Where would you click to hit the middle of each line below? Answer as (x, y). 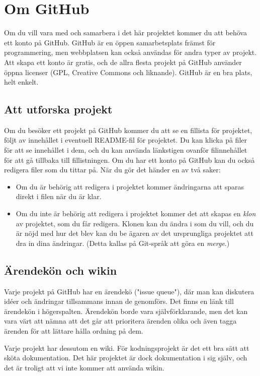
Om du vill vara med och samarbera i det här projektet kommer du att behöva (125, 33)
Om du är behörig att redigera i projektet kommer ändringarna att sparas (130, 186)
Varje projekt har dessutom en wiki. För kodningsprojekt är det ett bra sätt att (127, 348)
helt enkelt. (21, 82)
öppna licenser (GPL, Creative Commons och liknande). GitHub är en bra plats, (128, 72)
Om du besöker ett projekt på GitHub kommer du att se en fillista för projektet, (128, 130)
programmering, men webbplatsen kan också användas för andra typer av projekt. (131, 52)
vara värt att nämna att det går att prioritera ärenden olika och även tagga (120, 321)
